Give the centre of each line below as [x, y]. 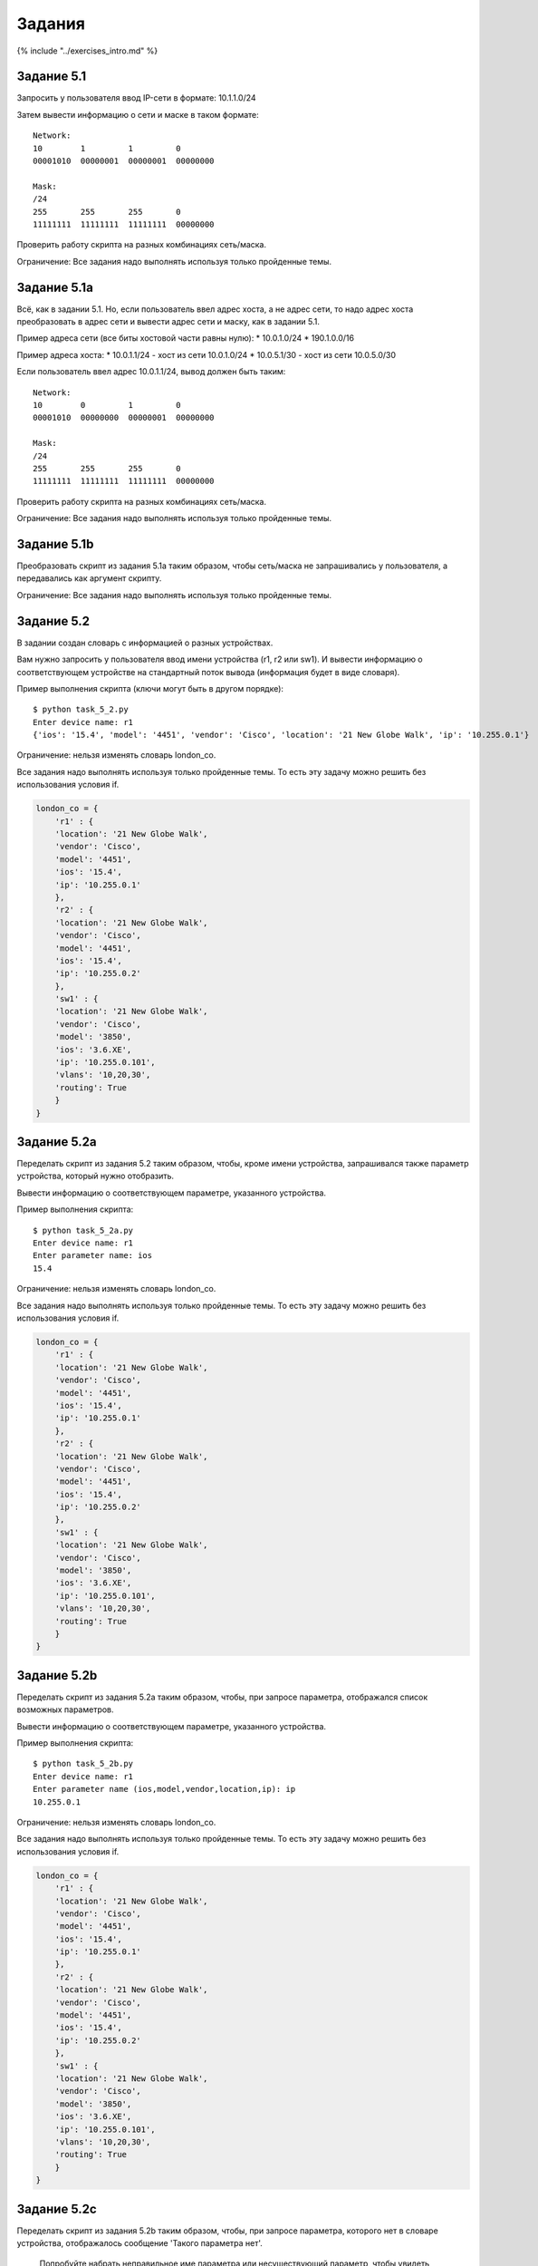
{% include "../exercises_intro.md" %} [87, 51]
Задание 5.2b [57, 1675]
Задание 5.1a [55, 287]
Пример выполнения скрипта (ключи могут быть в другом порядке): [150, 688]
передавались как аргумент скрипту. [89, 578]
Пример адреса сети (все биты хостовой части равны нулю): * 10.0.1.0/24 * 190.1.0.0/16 [186, 338]
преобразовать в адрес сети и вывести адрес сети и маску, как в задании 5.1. [168, 322]
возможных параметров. [65, 1709]
